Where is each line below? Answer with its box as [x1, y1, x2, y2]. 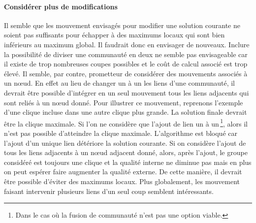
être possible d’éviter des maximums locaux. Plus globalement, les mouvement [4, 176, 240, 186]
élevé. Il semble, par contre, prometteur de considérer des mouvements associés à [4, 68, 248, 78]
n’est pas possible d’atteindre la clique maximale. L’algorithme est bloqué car [4, 127, 237, 138]
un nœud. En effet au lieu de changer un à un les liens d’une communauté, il [4, 78, 235, 88]
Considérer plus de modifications [4, 1, 118, 11]
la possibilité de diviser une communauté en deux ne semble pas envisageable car [4, 49, 248, 59]
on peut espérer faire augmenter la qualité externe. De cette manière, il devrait [4, 166, 242, 177]
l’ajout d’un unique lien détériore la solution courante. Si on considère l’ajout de [4, 137, 246, 148]
